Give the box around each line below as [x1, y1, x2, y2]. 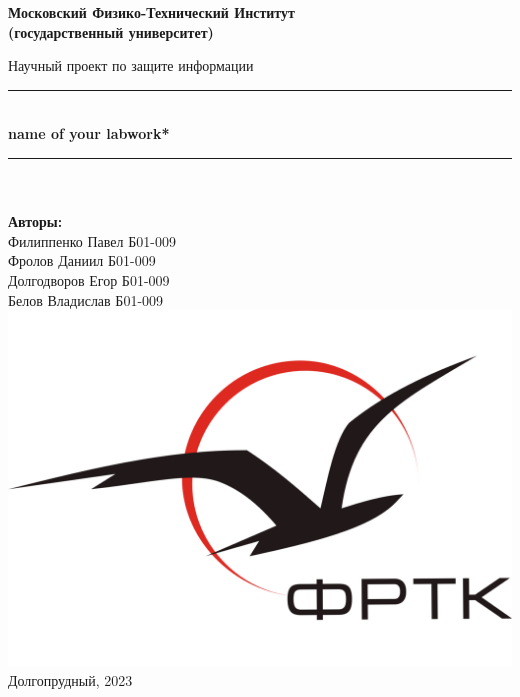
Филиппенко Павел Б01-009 [8, 230, 176, 251]
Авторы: [8, 211, 63, 232]
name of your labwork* [8, 123, 170, 144]
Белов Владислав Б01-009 [8, 289, 164, 310]
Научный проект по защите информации [8, 55, 254, 76]
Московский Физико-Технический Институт [8, 2, 295, 22]
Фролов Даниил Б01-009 [8, 250, 156, 271]
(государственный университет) [8, 21, 214, 42]
